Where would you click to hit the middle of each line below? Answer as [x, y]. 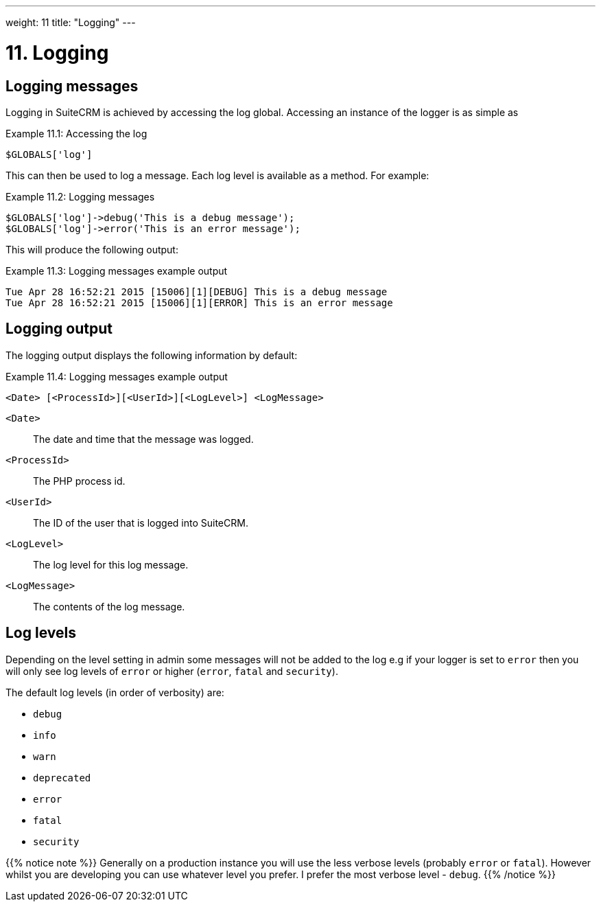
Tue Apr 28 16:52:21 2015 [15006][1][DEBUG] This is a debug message [197, 291]
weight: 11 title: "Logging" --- [71, 22]
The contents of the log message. [109, 606]
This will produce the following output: [92, 249]
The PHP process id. [79, 481]
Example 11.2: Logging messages [80, 196]
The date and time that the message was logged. [143, 439]
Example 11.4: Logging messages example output [117, 376]
